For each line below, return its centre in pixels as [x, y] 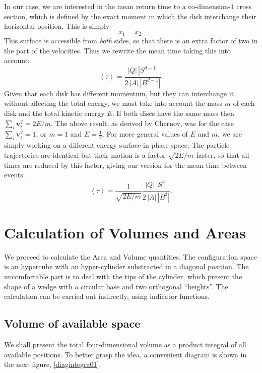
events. [15, 175]
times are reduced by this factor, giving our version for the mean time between [125, 165]
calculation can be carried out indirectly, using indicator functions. [107, 296]
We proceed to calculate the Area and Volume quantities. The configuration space [130, 256]
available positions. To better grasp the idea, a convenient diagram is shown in [125, 354]
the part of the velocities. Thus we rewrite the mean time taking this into [117, 50]
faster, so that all [223, 154]
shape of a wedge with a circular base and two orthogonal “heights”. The [116, 286]
